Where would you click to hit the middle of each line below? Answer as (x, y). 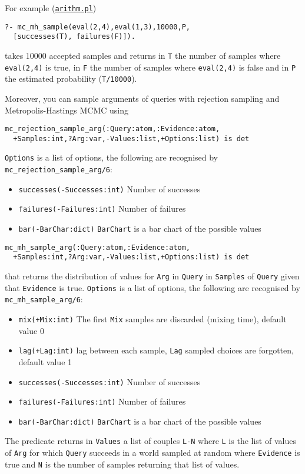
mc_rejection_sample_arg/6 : (59, 169)
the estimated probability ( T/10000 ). (71, 79)
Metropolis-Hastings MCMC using (67, 110)
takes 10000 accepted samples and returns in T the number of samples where (143, 55)
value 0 (31, 330)
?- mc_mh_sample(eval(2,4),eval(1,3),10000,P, (97, 27)
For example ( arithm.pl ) (51, 8)
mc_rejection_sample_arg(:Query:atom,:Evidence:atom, (112, 129)
